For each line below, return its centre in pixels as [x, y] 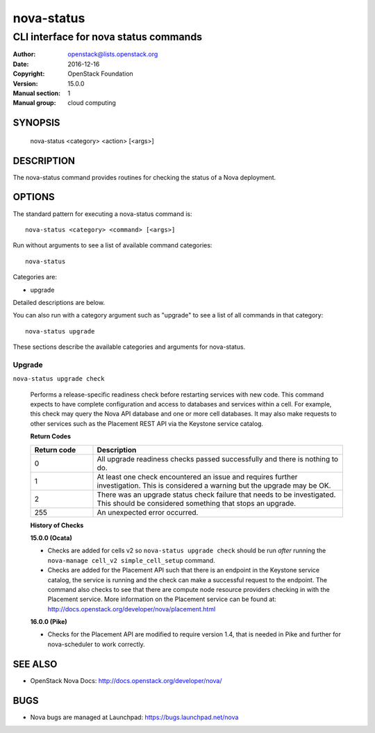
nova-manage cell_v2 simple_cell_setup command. [131, 560]
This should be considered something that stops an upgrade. [197, 503]
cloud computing [92, 103]
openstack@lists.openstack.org [113, 54]
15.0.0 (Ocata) [51, 538]
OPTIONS [34, 197]
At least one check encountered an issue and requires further [197, 477]
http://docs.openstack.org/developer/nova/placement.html [132, 609]
